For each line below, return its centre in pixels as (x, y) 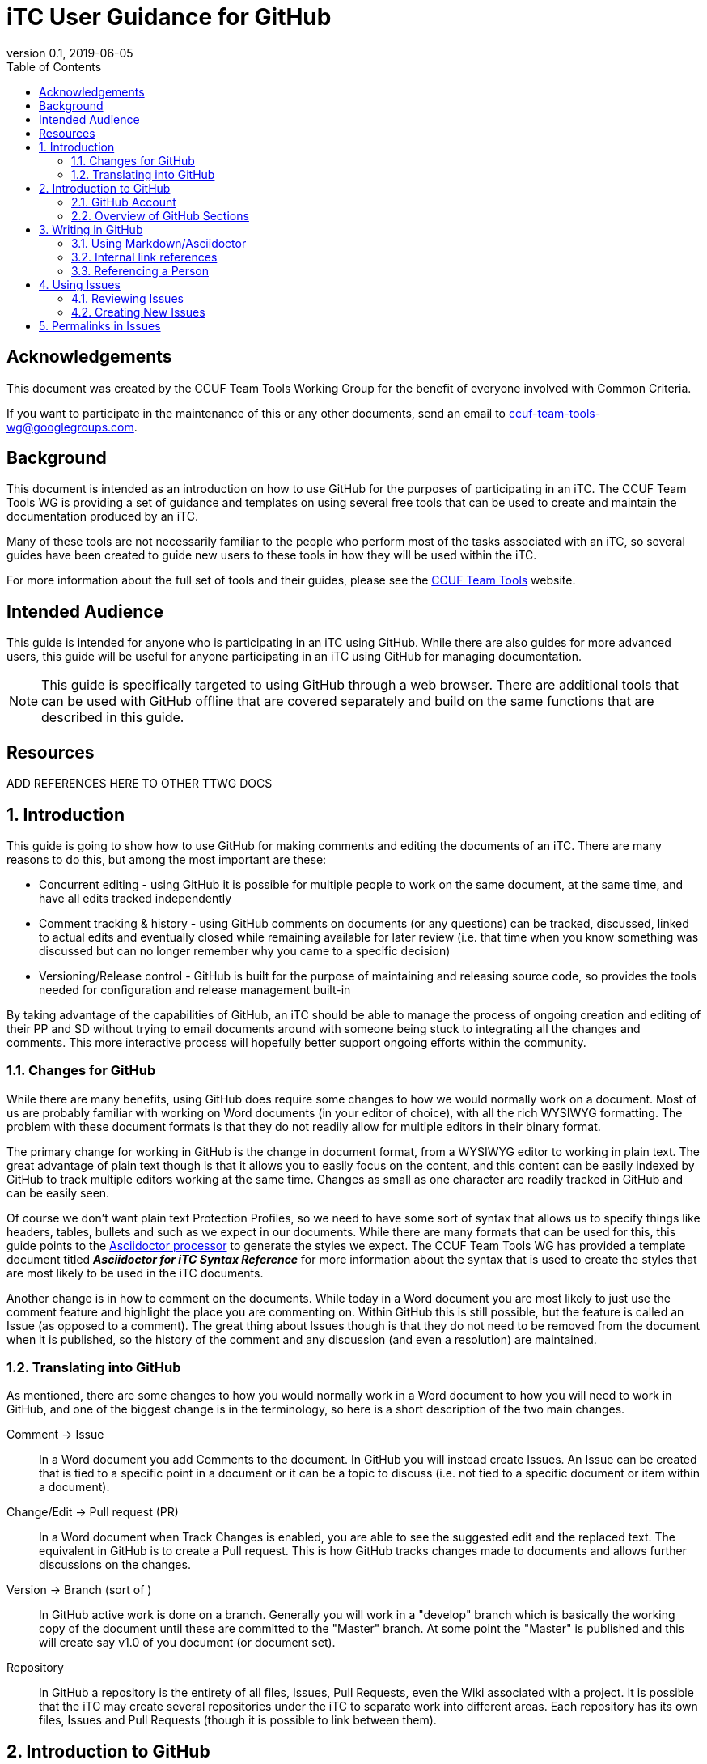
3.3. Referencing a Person (140, 270)
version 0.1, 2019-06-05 (70, 53)
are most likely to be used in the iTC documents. (135, 1273)
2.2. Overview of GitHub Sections (160, 215)
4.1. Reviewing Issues (127, 298)
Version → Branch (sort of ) (79, 1590)
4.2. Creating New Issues (138, 312)
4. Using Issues (80, 284)
